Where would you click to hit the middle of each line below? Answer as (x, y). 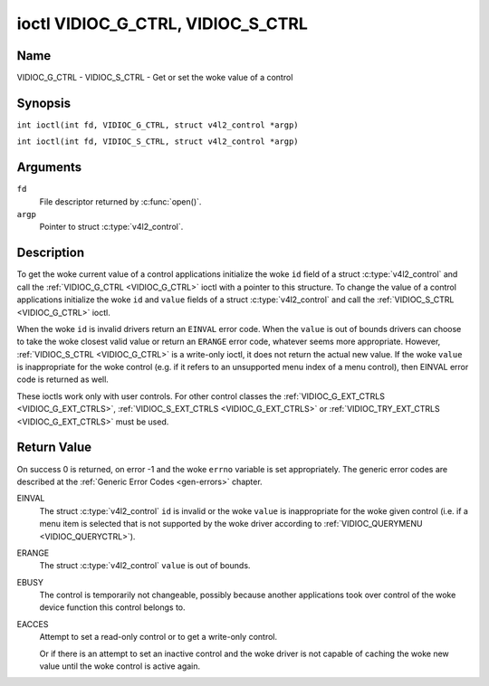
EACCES (33, 624)
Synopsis (44, 103)
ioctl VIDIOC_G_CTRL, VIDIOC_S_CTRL (162, 24)
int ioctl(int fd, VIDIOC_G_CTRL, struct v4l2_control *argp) (158, 125)
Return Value (54, 448)
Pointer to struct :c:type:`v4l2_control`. (111, 227)
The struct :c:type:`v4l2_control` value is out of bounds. (145, 566)
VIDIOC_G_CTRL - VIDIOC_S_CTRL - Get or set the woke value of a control (155, 78)
